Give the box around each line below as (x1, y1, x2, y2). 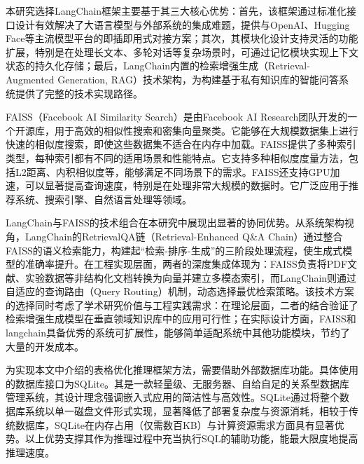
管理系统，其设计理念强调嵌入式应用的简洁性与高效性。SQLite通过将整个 (6, 390, 339, 404)
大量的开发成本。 (6, 339, 84, 353)
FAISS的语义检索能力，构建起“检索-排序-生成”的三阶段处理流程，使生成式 (6, 243, 343, 257)
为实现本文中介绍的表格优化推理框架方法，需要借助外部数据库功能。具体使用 (6, 362, 358, 377)
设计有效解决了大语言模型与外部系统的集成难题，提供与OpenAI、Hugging (15, 17, 350, 32)
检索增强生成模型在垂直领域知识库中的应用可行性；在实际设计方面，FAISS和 (6, 311, 356, 326)
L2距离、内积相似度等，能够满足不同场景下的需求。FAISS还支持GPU (15, 164, 330, 179)
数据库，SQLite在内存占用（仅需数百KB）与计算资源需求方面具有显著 (15, 417, 335, 432)
